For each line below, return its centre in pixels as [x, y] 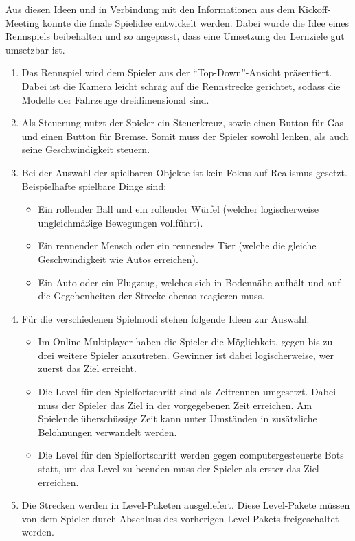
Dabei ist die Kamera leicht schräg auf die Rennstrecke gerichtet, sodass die [181, 85]
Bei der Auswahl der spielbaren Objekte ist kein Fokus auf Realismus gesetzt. [184, 172]
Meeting [23, 22]
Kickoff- [314, 9]
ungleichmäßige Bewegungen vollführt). [121, 222]
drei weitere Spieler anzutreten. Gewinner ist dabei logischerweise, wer [186, 355]
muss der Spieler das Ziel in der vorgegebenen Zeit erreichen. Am [175, 405]
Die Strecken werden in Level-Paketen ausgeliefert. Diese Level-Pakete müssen [186, 505]
